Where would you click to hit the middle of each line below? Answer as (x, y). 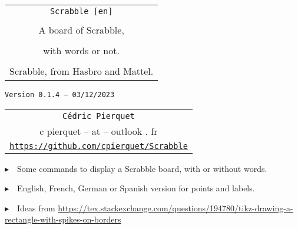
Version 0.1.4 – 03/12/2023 (60, 95)
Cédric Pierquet (99, 116)
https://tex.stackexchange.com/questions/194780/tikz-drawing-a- (176, 208)
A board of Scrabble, (81, 30)
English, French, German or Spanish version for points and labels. (136, 188)
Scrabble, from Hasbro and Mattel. (82, 71)
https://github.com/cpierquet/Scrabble (99, 146)
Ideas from (36, 208)
